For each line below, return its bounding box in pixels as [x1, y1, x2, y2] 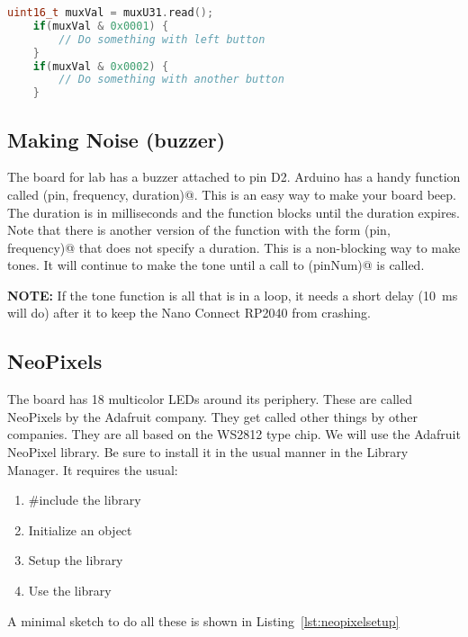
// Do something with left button [58, 32, 265, 46]
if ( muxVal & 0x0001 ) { [32, 19, 169, 32]
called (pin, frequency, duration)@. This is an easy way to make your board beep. [7, 184, 456, 203]
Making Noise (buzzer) [7, 125, 226, 153]
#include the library [28, 490, 141, 509]
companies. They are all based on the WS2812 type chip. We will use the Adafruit [7, 425, 461, 444]
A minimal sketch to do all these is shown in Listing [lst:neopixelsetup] [7, 611, 400, 630]
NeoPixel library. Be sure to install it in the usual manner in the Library [7, 443, 409, 462]
